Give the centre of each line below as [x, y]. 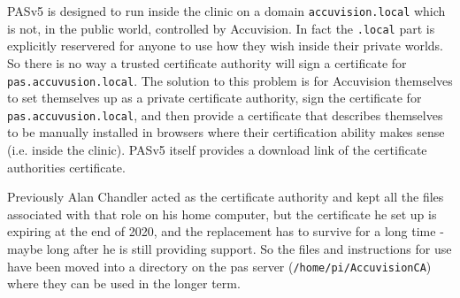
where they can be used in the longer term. [124, 283]
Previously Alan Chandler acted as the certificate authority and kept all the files [226, 197]
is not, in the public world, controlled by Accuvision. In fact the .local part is [221, 28]
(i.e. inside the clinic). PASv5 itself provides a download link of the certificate [217, 149]
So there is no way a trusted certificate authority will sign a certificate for [207, 62]
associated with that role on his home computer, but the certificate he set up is [222, 214]
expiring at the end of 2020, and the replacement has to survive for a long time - [226, 231]
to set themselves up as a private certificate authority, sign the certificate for [215, 98]
